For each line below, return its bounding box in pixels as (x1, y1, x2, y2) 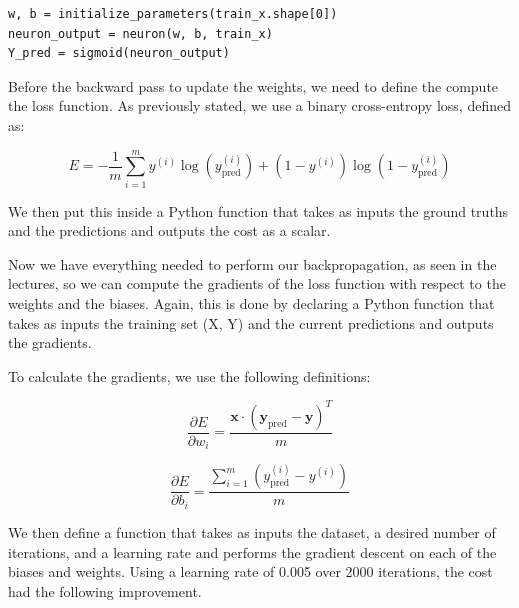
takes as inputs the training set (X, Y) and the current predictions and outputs (8, 312, 494, 333)
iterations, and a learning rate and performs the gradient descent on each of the (8, 541, 497, 562)
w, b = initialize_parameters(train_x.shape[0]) (8, 7, 338, 21)
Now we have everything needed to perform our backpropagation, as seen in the (8, 253, 497, 274)
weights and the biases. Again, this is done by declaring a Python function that (8, 293, 495, 314)
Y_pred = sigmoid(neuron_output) (8, 46, 230, 61)
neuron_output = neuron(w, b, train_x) (8, 26, 273, 41)
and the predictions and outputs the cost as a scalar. (8, 220, 331, 241)
